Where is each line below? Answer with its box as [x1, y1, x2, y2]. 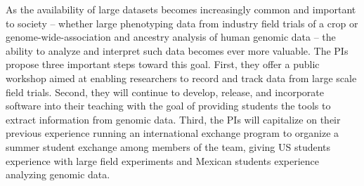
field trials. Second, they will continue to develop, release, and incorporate [6, 84, 324, 99]
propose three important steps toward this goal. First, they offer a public [6, 57, 320, 72]
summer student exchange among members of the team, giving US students [6, 139, 331, 154]
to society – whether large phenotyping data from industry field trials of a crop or [6, 15, 358, 30]
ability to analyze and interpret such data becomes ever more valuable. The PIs [6, 43, 349, 58]
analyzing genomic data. [6, 167, 110, 182]
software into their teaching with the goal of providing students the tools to [6, 98, 331, 113]
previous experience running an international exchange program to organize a [6, 126, 339, 140]
